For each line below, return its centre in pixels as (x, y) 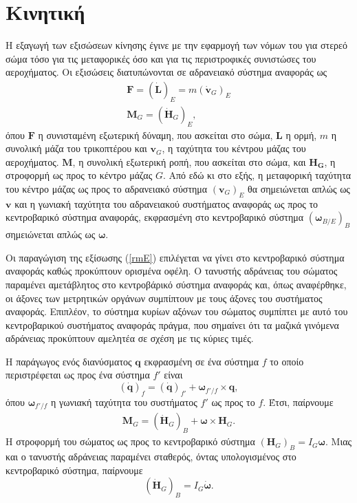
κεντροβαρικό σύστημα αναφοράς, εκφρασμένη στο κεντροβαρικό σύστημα (155, 217)
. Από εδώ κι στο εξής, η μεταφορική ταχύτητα (257, 175)
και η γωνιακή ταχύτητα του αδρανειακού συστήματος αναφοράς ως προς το (166, 203)
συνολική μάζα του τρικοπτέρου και (76, 148)
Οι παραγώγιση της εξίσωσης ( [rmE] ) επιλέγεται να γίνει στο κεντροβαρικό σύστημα (175, 257)
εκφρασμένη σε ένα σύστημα (202, 361)
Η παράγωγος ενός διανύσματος (69, 361)
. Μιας (338, 441)
